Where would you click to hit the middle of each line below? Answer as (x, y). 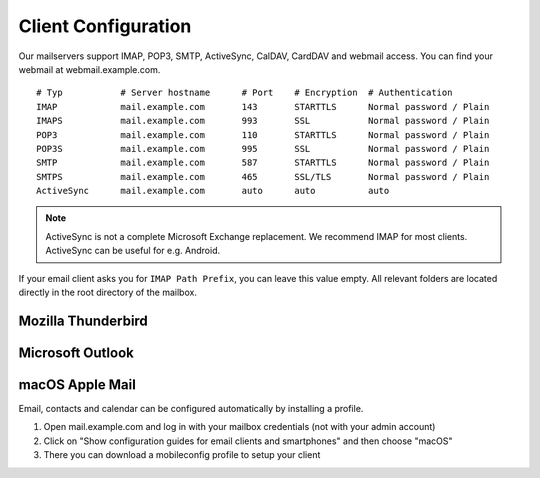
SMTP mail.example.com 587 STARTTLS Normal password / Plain (263, 163)
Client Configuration (105, 26)
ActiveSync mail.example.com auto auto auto (213, 191)
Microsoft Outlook (76, 352)
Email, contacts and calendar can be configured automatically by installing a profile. (191, 408)
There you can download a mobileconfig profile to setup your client (182, 455)
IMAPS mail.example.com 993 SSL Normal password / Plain (263, 121)
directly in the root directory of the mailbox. (107, 292)
